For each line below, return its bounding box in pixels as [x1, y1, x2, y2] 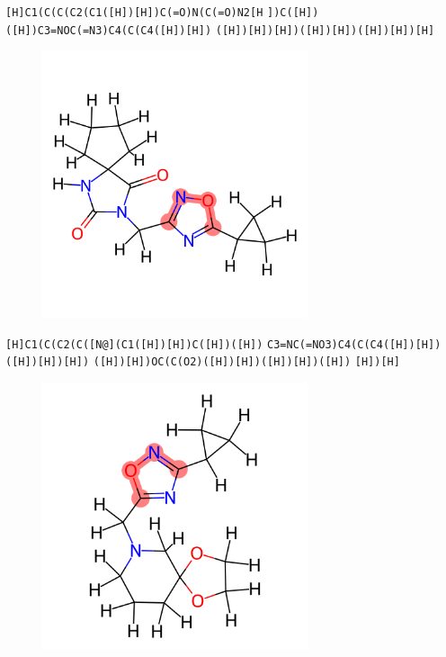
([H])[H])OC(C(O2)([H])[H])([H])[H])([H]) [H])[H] [93, 355, 400, 369]
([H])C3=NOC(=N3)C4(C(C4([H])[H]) [5, 23, 212, 37]
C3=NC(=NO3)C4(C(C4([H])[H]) [267, 337, 442, 351]
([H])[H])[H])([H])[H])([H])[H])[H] [215, 23, 435, 37]
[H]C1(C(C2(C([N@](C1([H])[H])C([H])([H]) [5, 337, 263, 351]
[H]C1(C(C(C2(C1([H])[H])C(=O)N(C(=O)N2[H [5, 6, 263, 19]
